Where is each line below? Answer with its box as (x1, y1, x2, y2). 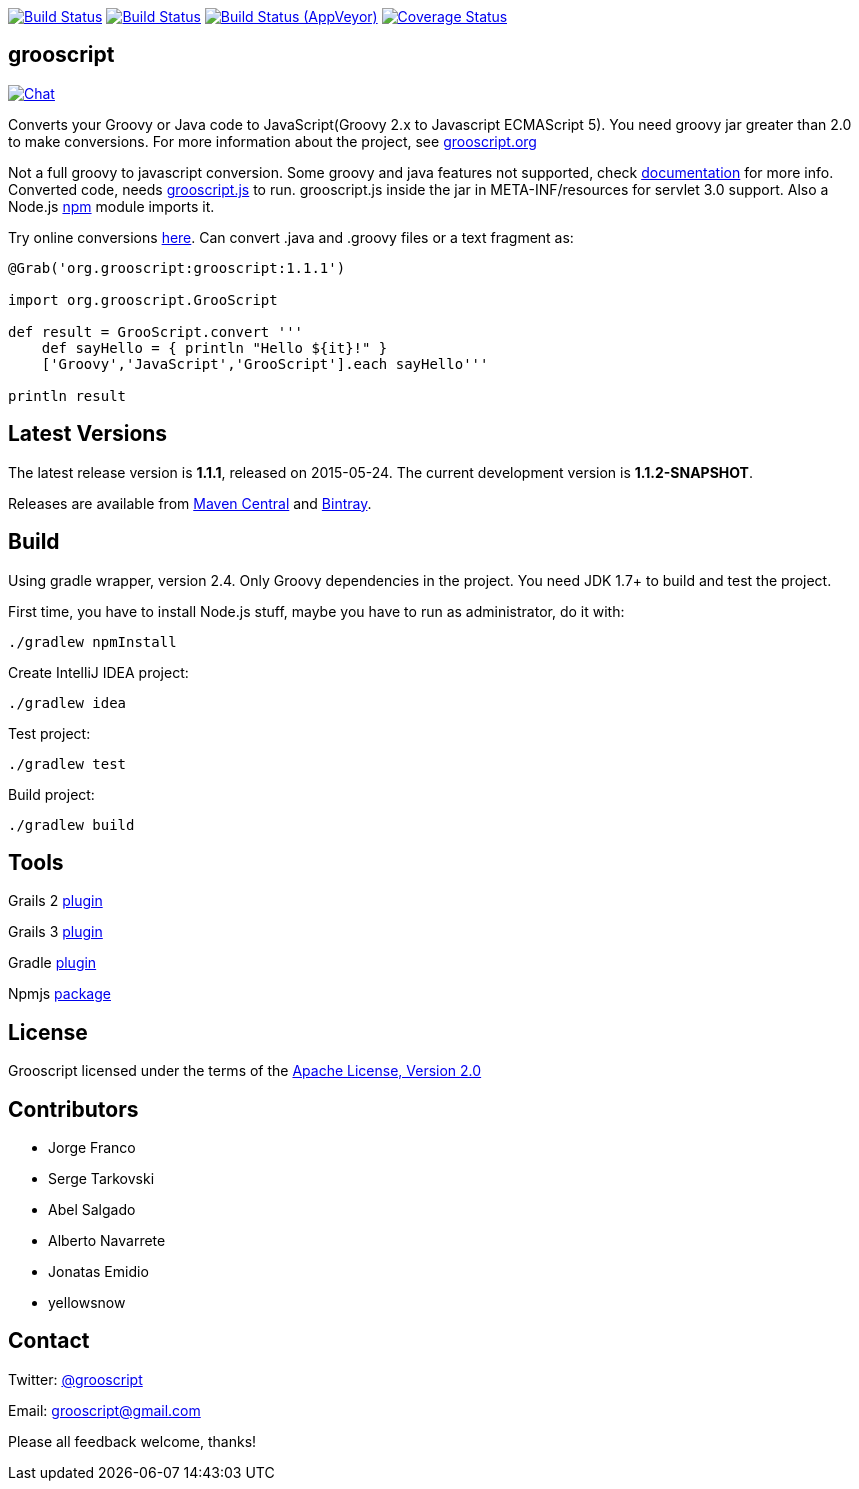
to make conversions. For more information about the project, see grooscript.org (8, 132, 537, 150)
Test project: (8, 724, 91, 742)
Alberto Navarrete (48, 1232, 166, 1250)
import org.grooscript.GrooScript (8, 291, 278, 308)
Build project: (8, 785, 95, 803)
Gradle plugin (8, 954, 97, 972)
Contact (8, 1328, 90, 1354)
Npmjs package (8, 985, 111, 1003)
